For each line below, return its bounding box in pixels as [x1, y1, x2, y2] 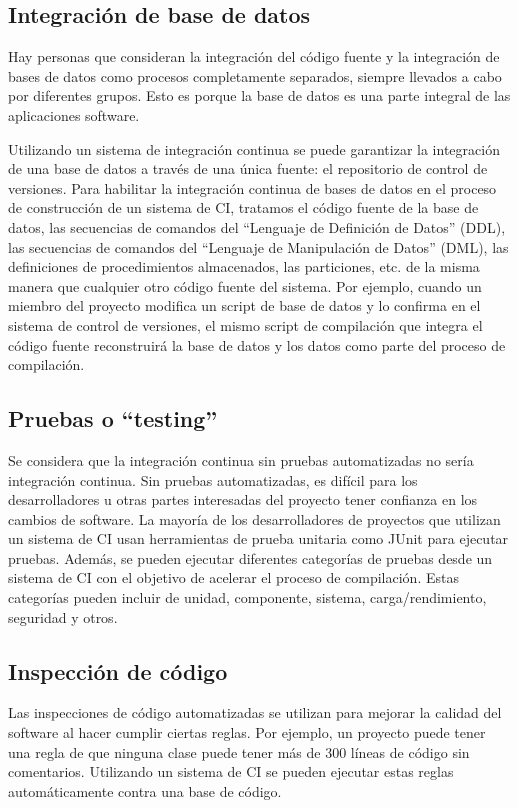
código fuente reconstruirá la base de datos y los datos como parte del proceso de [8, 334, 506, 355]
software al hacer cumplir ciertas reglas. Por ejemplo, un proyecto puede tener [8, 722, 486, 743]
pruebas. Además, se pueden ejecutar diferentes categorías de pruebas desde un [8, 547, 493, 568]
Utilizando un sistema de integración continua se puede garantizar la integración [8, 138, 500, 159]
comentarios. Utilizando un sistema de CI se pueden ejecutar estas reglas [8, 761, 454, 782]
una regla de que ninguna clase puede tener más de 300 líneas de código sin [8, 741, 470, 762]
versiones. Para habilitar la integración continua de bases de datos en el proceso [8, 177, 497, 198]
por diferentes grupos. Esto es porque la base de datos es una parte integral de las [8, 85, 511, 106]
